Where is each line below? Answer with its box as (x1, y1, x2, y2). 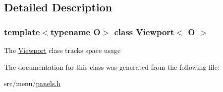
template (4, 25, 40, 38)
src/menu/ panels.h (4, 78, 61, 89)
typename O (50, 25, 101, 38)
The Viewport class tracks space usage (4, 45, 121, 55)
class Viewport (114, 25, 174, 38)
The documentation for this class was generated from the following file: (4, 61, 220, 72)
